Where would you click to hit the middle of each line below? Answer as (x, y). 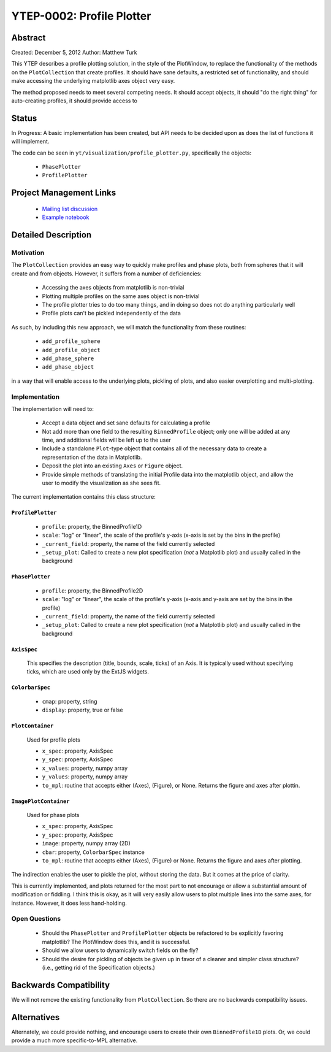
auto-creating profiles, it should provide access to (74, 101)
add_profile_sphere (71, 341)
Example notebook (66, 217)
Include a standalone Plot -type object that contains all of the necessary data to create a (154, 448)
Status (24, 118)
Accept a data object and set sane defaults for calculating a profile (126, 423)
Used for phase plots (53, 815)
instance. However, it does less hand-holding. (69, 903)
